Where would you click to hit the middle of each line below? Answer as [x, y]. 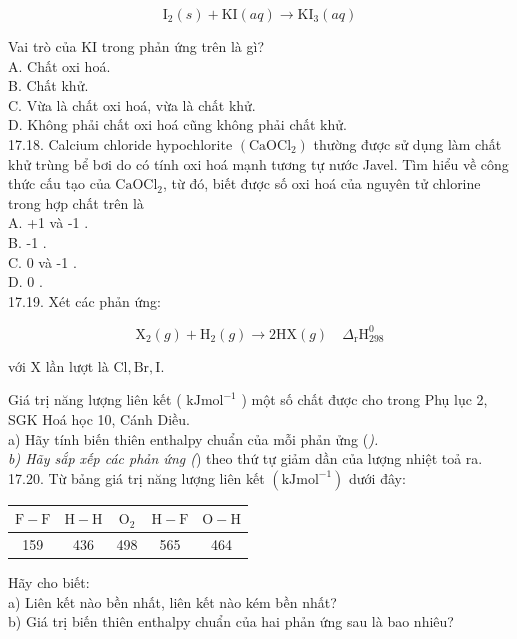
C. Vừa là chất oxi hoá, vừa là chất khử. [132, 104]
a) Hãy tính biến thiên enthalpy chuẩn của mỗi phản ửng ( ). [193, 438]
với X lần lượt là [58, 365]
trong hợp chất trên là [76, 202]
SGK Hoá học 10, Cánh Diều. [99, 419]
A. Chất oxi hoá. [59, 65]
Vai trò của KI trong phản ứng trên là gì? [136, 46]
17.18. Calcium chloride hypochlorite [120, 143]
